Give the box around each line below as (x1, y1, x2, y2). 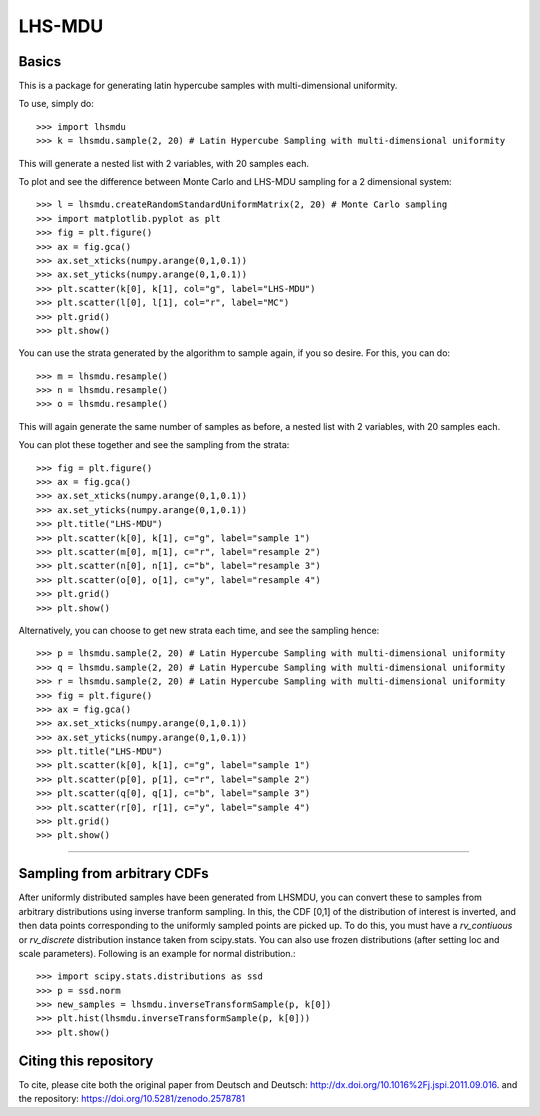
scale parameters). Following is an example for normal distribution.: (18, 947, 296, 959)
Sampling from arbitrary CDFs (18, 865, 209, 882)
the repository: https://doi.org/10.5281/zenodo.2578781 (18, 1093, 245, 1105)
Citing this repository (18, 1052, 154, 1069)
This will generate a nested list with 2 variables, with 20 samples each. (18, 157, 310, 169)
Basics (18, 53, 62, 70)
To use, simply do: (18, 98, 94, 110)
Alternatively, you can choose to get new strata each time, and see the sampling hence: (18, 624, 380, 636)
